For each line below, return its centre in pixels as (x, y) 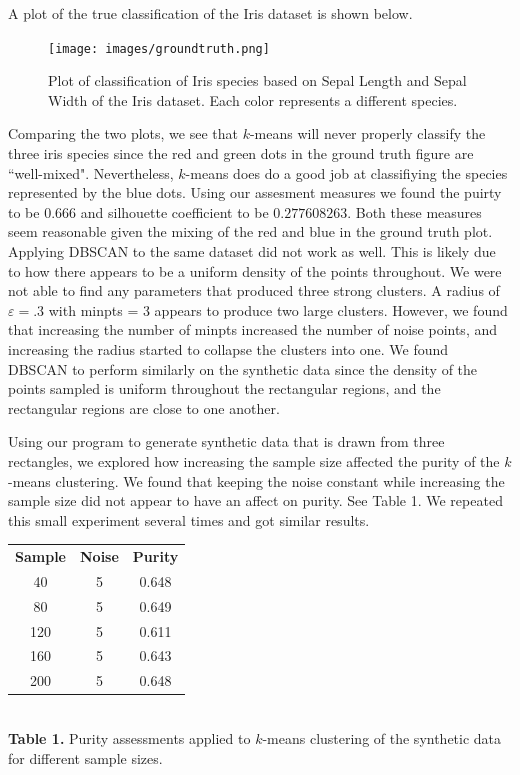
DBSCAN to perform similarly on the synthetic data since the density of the (243, 368)
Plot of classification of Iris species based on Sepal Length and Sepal (257, 80)
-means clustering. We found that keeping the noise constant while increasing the (256, 480)
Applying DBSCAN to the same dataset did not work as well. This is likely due (252, 251)
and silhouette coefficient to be (174, 211)
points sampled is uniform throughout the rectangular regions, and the (224, 388)
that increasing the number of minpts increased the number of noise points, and (253, 329)
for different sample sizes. (85, 757)
